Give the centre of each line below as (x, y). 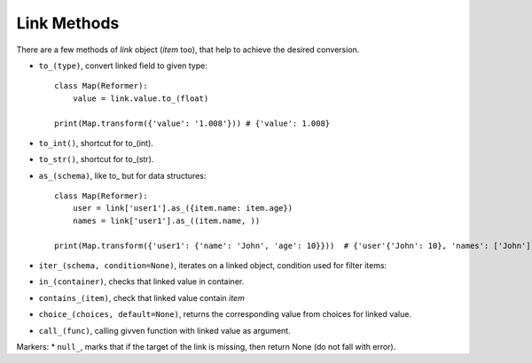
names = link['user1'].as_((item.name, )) (166, 220)
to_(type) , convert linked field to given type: (123, 66)
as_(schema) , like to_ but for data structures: (122, 175)
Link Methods (68, 23)
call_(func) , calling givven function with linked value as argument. (165, 330)
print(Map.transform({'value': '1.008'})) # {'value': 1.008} (192, 123)
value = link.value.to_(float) (141, 98)
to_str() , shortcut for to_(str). (96, 159)
